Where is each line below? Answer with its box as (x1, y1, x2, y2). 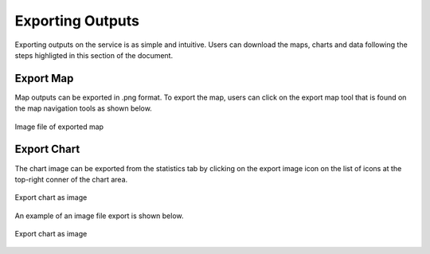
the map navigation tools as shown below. (14, 104, 153, 113)
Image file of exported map (14, 122, 104, 131)
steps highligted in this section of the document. (14, 50, 174, 60)
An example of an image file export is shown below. (14, 211, 184, 221)
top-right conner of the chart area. (14, 174, 128, 184)
